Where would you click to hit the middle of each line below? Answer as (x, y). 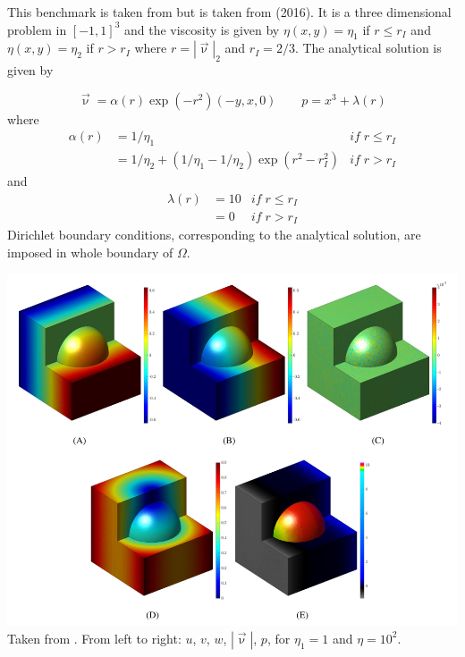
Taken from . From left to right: (94, 638)
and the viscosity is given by (202, 29)
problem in (37, 29)
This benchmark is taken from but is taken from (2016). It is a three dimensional (229, 12)
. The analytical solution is (368, 48)
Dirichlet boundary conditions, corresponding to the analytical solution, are (214, 235)
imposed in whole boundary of (90, 252)
